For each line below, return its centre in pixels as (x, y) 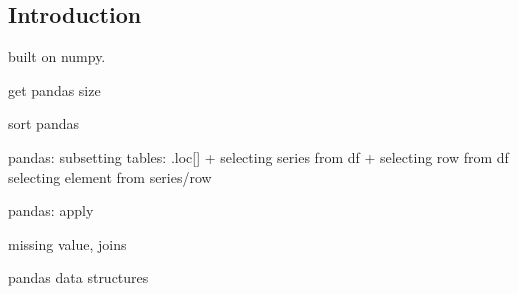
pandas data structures (78, 277)
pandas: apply (51, 210)
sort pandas (43, 123)
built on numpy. (57, 56)
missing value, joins (67, 243)
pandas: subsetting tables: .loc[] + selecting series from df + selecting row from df (258, 156)
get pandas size (54, 89)
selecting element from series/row (110, 176)
